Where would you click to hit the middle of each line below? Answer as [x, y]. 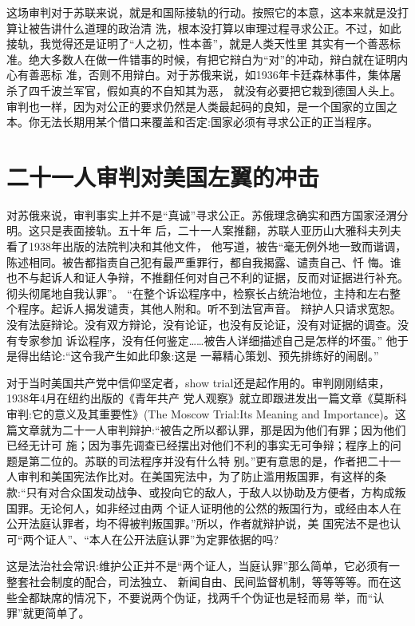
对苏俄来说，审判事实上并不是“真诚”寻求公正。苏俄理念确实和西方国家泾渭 [202, 214]
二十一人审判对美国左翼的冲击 [163, 176]
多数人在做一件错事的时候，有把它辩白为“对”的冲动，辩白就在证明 [224, 59]
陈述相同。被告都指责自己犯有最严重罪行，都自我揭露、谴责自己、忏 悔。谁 [204, 261]
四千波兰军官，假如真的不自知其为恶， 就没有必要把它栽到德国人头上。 [215, 90]
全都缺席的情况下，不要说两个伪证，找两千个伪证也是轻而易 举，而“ [195, 597]
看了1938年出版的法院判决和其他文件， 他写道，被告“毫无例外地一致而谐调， [207, 246]
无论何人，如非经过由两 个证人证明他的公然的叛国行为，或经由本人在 [220, 507]
